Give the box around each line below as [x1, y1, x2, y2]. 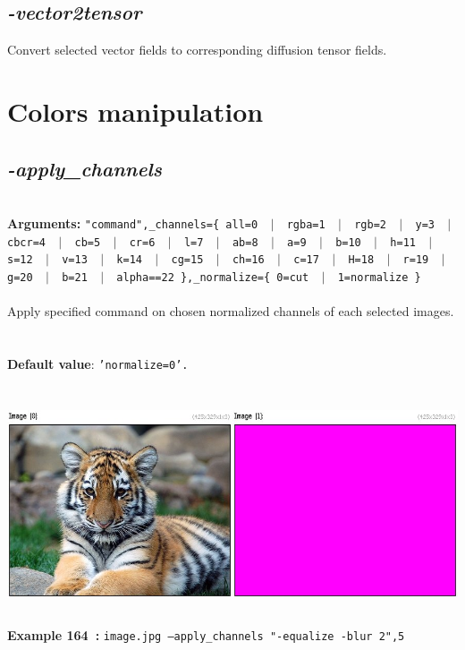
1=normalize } [337, 270, 421, 284]
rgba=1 [286, 218, 325, 231]
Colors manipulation [7, 92, 264, 129]
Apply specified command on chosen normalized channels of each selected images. [7, 302, 454, 321]
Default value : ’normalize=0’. [7, 354, 189, 372]
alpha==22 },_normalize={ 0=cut [116, 270, 309, 284]
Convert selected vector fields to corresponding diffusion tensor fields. [7, 40, 387, 59]
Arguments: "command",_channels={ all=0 [7, 213, 258, 232]
